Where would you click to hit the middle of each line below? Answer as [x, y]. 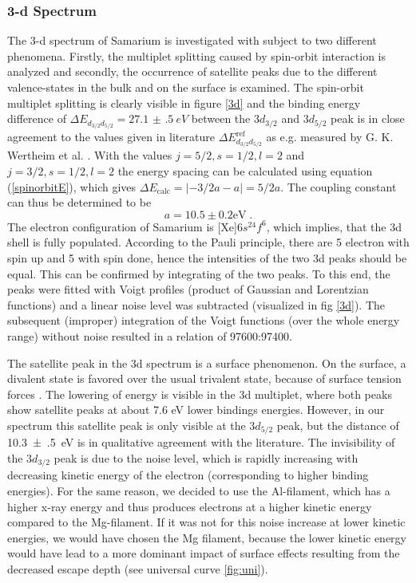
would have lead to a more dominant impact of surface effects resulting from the [204, 553]
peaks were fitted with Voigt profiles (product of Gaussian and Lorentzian [188, 289]
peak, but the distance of [338, 425]
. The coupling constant [339, 186]
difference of [37, 118]
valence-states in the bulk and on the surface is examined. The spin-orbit [186, 87]
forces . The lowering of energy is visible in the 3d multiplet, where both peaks [200, 394]
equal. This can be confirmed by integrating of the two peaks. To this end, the [199, 273]
